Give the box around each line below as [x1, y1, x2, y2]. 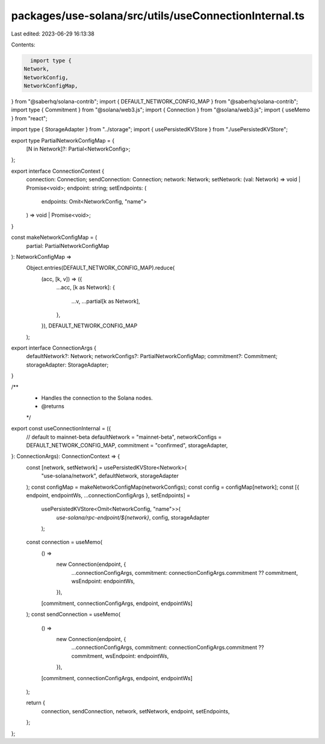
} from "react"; [11, 114, 48, 122]
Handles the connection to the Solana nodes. [41, 394, 153, 401]
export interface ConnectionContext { [11, 167, 105, 175]
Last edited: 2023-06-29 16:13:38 [11, 30, 94, 37]
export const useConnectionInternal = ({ [11, 425, 111, 432]
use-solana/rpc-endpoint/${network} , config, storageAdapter [56, 513, 210, 521]
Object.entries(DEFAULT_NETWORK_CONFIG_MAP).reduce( [26, 264, 175, 271]
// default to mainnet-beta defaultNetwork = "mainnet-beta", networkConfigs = [26, 433, 222, 441]
